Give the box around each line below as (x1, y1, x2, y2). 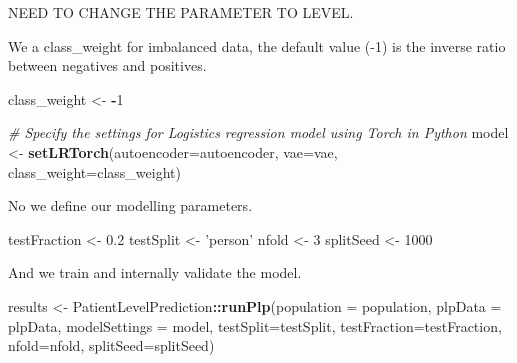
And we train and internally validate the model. (8, 262, 302, 283)
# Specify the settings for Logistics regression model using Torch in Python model (8, 122, 509, 143)
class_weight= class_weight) (8, 161, 181, 182)
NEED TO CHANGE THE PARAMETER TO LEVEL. (8, 2, 354, 22)
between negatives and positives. (8, 55, 207, 76)
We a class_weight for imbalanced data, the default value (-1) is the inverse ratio (8, 35, 506, 56)
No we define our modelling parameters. (8, 195, 253, 216)
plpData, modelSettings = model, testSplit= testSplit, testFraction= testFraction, (8, 315, 502, 336)
